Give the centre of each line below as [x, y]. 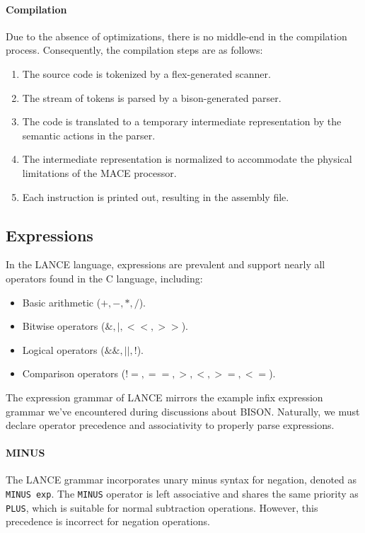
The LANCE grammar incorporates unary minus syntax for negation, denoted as [181, 480]
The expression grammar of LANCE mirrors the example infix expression [164, 397]
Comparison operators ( [74, 373]
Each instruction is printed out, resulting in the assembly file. [156, 196]
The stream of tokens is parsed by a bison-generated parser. [152, 97]
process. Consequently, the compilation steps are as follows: [134, 50]
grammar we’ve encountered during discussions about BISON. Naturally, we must [183, 411]
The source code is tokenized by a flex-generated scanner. [146, 73]
